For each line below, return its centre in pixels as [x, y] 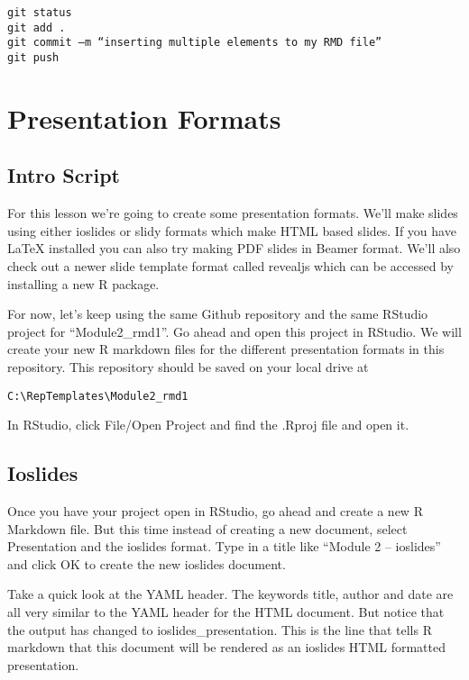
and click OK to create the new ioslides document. [147, 563]
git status [40, 13]
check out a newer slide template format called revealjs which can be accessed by [230, 265]
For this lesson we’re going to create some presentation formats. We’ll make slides [233, 213]
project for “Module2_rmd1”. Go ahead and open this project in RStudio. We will [234, 331]
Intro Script [64, 175]
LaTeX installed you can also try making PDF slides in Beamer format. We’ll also [234, 248]
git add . [37, 27]
